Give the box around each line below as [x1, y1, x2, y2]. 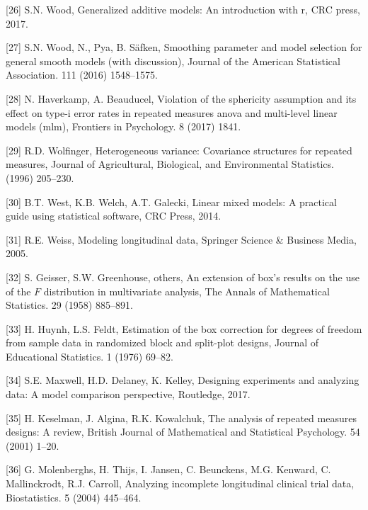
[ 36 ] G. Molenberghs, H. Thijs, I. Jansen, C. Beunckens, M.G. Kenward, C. [6, 462, 331, 477]
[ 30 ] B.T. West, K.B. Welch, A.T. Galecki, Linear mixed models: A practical [6, 194, 337, 209]
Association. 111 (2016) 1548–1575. [6, 67, 158, 82]
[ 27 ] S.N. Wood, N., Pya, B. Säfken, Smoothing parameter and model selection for [6, 40, 362, 55]
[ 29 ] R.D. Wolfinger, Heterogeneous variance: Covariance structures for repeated [6, 142, 352, 157]
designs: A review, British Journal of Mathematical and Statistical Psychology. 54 [6, 424, 360, 439]
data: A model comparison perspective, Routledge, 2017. [6, 387, 251, 402]
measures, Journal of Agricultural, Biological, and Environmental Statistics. [6, 157, 334, 171]
